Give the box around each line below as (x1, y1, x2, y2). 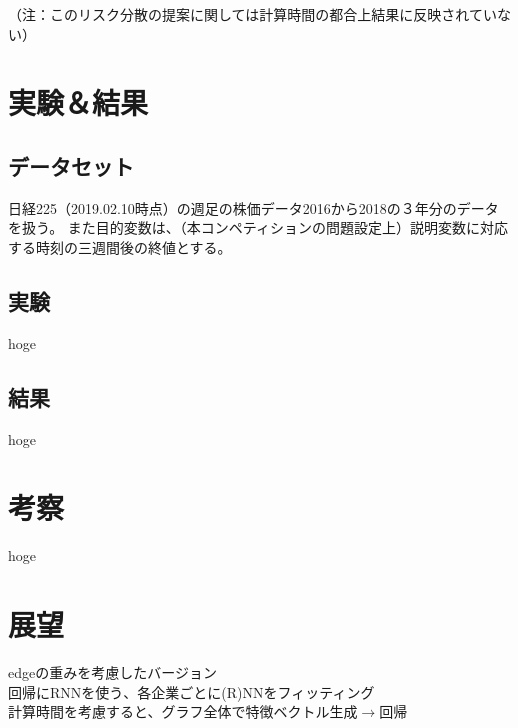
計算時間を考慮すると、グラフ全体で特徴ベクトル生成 (8, 701, 358, 722)
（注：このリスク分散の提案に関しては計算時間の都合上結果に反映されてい (8, 4, 497, 24)
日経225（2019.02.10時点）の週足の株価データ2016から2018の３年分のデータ (8, 197, 499, 218)
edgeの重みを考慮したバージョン (8, 661, 217, 682)
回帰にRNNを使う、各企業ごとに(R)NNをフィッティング (8, 681, 375, 702)
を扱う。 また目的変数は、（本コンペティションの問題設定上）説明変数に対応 (8, 217, 508, 238)
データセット (8, 150, 134, 181)
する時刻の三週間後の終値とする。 (8, 236, 232, 257)
